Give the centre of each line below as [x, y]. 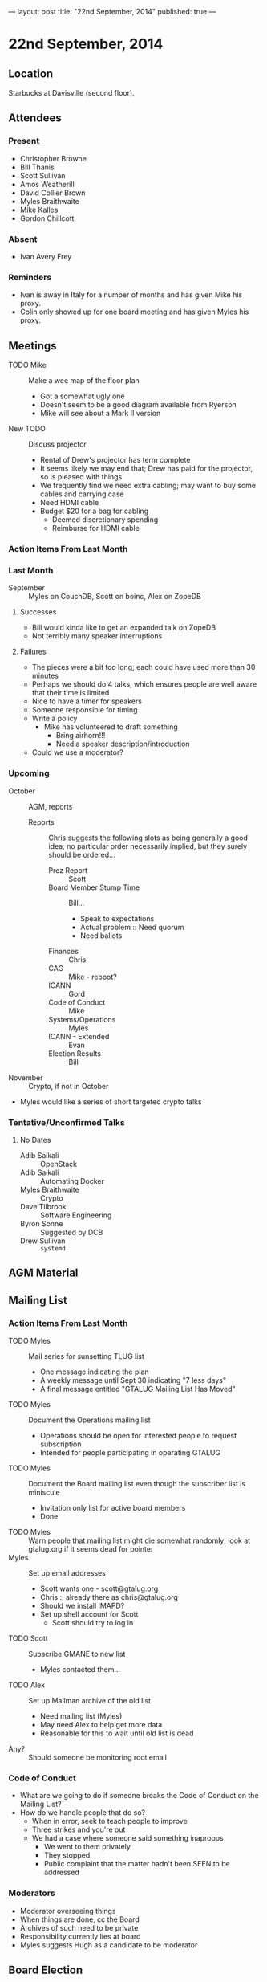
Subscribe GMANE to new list [77, 1654]
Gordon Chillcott [47, 218]
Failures [33, 652]
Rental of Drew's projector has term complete [115, 460]
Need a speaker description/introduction [123, 744]
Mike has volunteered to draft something [111, 727]
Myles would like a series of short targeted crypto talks [111, 1101]
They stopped [67, 1855]
